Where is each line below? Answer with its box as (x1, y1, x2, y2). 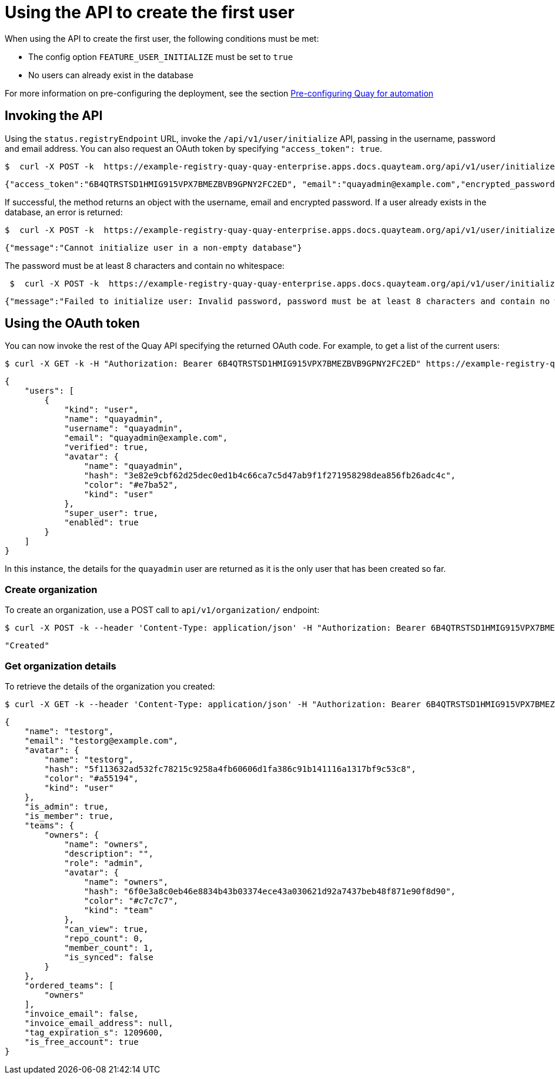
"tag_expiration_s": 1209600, (24, 1027, 163, 1037)
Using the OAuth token (5, 316, 140, 331)
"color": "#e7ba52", (83, 480, 179, 490)
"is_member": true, (24, 811, 114, 821)
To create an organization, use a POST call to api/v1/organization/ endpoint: (5, 605, 320, 615)
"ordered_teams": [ (24, 980, 114, 990)
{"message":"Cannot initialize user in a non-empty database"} (5, 242, 302, 252)
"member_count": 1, (64, 943, 153, 953)
